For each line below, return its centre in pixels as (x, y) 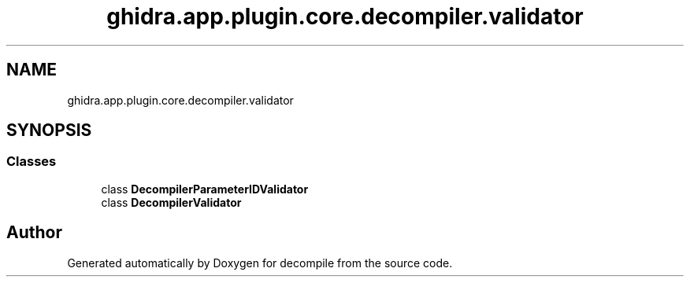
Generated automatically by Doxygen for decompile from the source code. (260, 263)
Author (34, 233)
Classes (32, 162)
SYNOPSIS (49, 130)
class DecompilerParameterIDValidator (205, 189)
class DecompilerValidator (171, 202)
